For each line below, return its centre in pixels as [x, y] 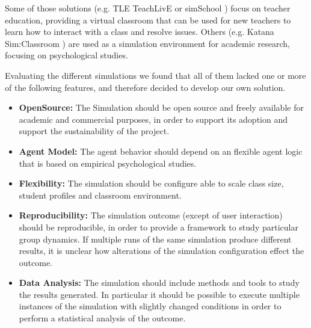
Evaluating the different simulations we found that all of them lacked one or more [155, 75]
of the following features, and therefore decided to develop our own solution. [145, 87]
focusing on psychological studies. [66, 55]
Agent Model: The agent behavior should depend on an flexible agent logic [161, 151]
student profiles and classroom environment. [100, 195]
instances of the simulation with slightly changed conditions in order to [150, 306]
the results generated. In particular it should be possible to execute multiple [159, 294]
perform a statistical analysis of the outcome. [102, 318]
